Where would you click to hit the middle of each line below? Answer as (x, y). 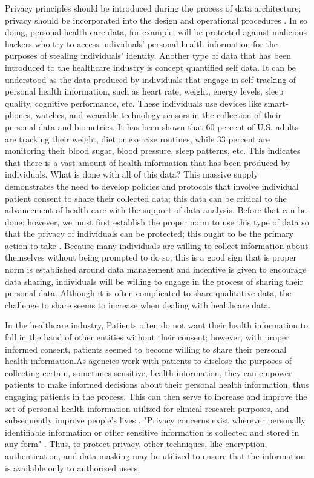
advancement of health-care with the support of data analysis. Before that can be (156, 210)
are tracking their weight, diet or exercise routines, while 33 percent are (137, 138)
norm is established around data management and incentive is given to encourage (156, 269)
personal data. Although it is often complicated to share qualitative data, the (148, 293)
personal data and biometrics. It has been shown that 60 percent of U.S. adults (152, 126)
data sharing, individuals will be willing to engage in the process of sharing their (154, 281)
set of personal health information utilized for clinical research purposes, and (147, 408)
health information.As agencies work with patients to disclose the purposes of (148, 361)
